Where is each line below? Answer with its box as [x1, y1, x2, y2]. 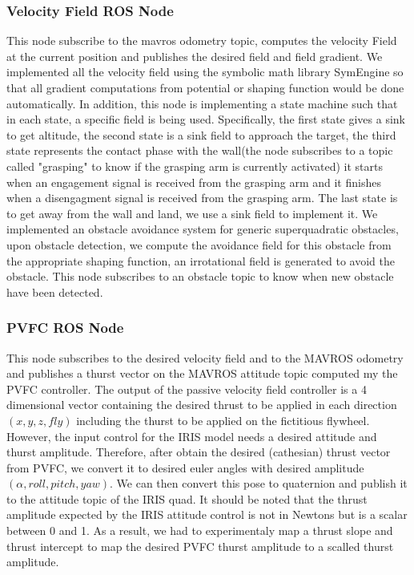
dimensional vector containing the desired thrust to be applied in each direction [6, 396, 397, 413]
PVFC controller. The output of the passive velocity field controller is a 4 [6, 380, 367, 397]
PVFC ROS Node [6, 318, 124, 338]
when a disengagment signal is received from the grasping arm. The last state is [6, 189, 398, 206]
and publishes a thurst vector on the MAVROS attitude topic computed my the [6, 365, 398, 382]
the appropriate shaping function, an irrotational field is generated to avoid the [6, 252, 395, 269]
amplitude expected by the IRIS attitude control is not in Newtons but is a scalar [6, 506, 408, 523]
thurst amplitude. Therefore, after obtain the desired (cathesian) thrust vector [6, 443, 391, 460]
